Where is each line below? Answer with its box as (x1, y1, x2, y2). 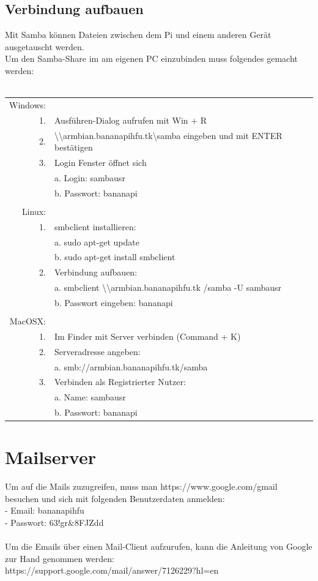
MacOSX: (9, 314, 46, 327)
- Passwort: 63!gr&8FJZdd (5, 516, 104, 529)
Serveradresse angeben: (54, 345, 141, 358)
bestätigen (54, 141, 93, 154)
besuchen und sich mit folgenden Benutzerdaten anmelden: (5, 492, 225, 504)
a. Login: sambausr (54, 171, 125, 184)
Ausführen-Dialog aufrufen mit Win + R (54, 113, 207, 126)
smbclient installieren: (54, 220, 136, 233)
